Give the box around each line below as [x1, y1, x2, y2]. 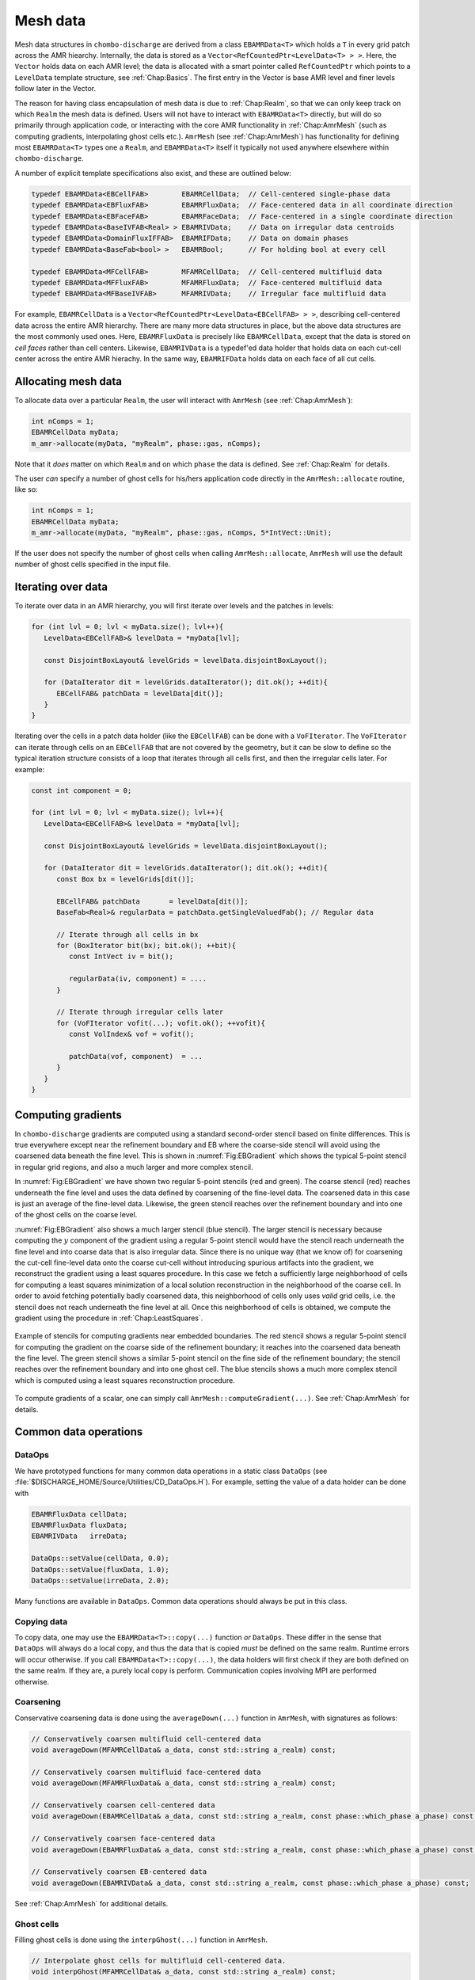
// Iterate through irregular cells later [56, 1007, 224, 1017]
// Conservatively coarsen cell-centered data [31, 1801, 215, 1810]
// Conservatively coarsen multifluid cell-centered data [31, 1734, 261, 1743]
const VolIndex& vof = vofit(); [68, 1030, 195, 1039]
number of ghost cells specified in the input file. [14, 559, 171, 569]
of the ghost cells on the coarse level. [14, 1210, 138, 1220]
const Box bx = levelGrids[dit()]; [56, 874, 195, 883]
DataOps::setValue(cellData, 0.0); [31, 1554, 169, 1563]
